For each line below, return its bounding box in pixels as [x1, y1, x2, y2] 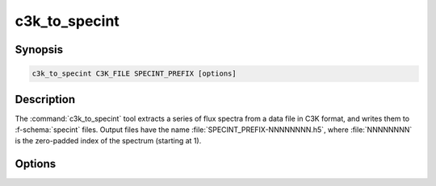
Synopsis [15, 43, 64, 56]
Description [15, 93, 76, 106]
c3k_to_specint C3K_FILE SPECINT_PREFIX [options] [31, 69, 237, 78]
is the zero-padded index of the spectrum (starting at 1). [15, 136, 202, 146]
